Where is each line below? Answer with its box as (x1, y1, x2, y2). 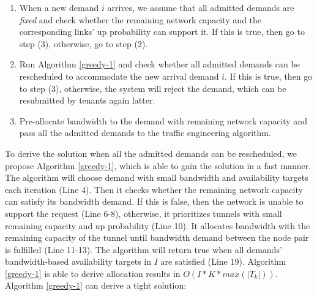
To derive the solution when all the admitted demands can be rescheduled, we (5, 146, 297, 159)
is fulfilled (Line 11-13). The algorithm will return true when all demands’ (5, 243, 282, 256)
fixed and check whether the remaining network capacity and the (19, 13, 262, 26)
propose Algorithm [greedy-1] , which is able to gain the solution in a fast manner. (5, 159, 311, 172)
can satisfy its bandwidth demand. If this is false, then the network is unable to (5, 195, 304, 208)
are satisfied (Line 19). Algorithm (160, 255, 286, 268)
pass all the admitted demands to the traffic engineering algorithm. (19, 126, 271, 139)
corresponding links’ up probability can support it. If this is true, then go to (19, 25, 305, 38)
